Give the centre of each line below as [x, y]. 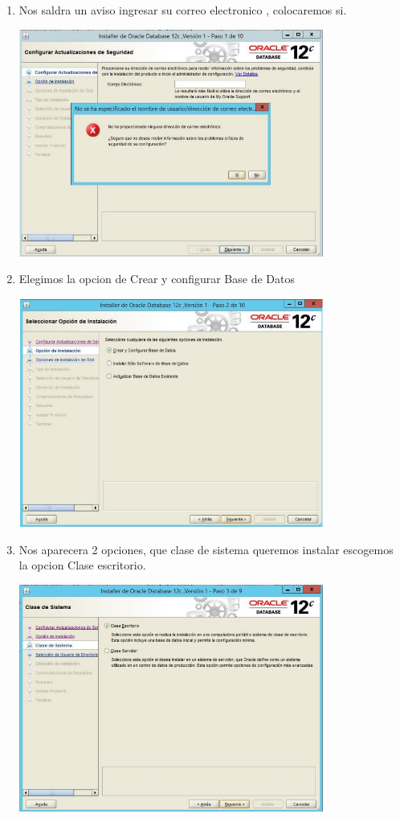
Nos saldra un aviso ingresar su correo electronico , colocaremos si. [183, 10]
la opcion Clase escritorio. [82, 565]
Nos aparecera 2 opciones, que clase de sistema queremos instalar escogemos [206, 549]
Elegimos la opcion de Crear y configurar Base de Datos [157, 279]
